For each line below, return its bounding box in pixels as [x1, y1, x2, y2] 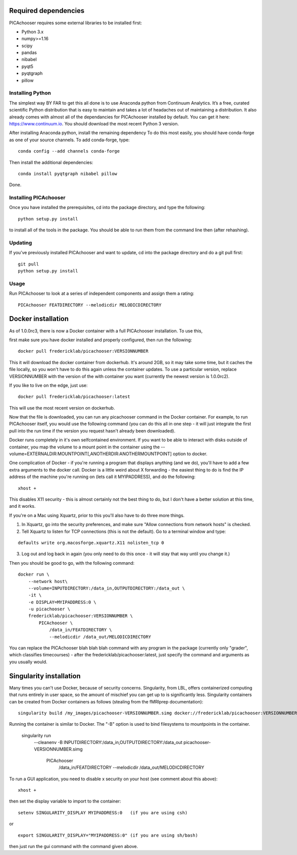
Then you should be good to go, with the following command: [9, 560, 135, 566]
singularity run [21, 732, 51, 738]
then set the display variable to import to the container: [9, 798, 121, 804]
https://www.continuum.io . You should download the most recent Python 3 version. [9, 120, 179, 126]
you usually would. [9, 659, 48, 665]
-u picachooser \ [28, 606, 70, 612]
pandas [21, 50, 37, 55]
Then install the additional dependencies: [9, 159, 94, 165]
